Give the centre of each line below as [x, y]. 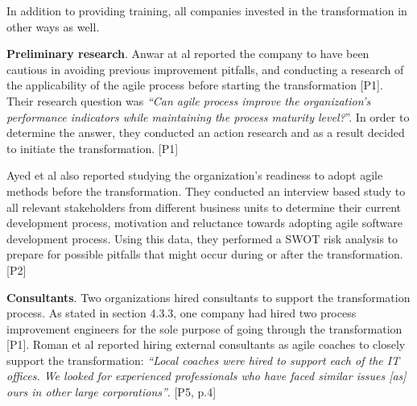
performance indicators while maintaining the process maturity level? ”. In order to [208, 116]
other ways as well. [53, 26]
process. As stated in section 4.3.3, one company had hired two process [182, 313]
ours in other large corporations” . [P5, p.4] [111, 392]
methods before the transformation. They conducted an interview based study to [206, 191]
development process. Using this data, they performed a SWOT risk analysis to [202, 238]
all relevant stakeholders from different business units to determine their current [204, 207]
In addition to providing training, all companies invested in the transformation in [207, 10]
